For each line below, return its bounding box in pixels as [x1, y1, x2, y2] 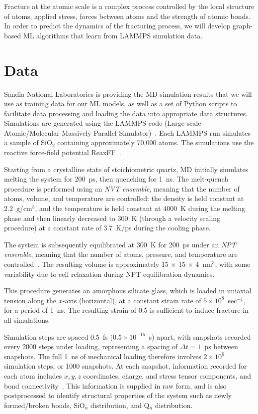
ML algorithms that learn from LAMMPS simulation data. [23, 30, 203, 40]
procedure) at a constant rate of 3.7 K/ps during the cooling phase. [4, 222, 211, 233]
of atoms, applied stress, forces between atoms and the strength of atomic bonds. [4, 10, 251, 21]
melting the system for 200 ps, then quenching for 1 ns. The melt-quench [4, 174, 229, 184]
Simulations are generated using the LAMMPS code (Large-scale [4, 118, 201, 128]
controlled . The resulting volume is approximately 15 [4, 259, 169, 269]
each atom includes [4, 370, 62, 381]
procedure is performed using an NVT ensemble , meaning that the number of [4, 183, 240, 194]
